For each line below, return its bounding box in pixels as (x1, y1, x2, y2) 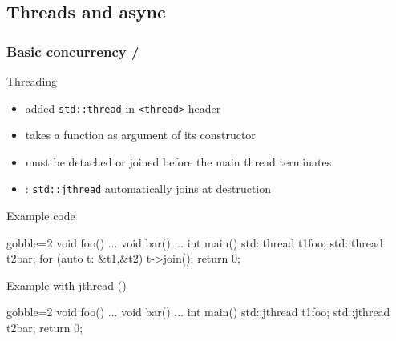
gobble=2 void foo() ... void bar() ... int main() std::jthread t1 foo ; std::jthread (6, 303, 390, 320)
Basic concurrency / (6, 41, 139, 61)
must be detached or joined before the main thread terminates (25, 153, 332, 170)
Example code (6, 207, 75, 224)
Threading (6, 73, 58, 89)
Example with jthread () (6, 276, 127, 293)
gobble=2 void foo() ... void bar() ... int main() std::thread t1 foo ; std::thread (6, 234, 383, 251)
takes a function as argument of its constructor (25, 126, 256, 143)
